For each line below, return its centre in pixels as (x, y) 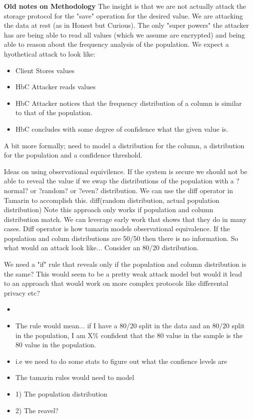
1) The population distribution (61, 394)
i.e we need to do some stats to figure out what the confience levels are (121, 361)
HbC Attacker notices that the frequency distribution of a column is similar (129, 103)
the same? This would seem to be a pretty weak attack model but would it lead (123, 273)
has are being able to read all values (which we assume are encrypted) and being (125, 34)
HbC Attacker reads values (55, 87)
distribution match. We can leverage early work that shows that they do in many (125, 219)
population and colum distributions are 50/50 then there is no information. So (121, 238)
